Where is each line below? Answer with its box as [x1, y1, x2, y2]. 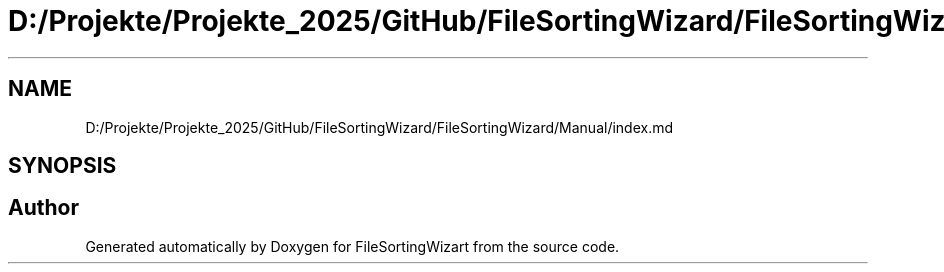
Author [8, 195, 79, 221]
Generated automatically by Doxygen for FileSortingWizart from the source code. [85, 237, 620, 255]
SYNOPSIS [8, 153, 117, 179]
